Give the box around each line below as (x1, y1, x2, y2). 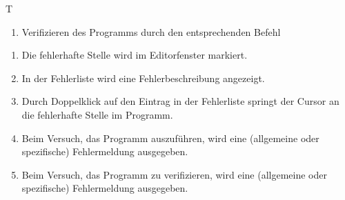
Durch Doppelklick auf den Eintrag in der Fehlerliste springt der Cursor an (21, 94, 339, 108)
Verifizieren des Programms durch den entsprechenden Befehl (21, 24, 281, 39)
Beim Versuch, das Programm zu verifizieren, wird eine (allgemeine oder (21, 167, 327, 181)
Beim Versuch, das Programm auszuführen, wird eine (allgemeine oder (21, 130, 319, 145)
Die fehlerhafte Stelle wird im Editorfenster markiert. (21, 48, 248, 62)
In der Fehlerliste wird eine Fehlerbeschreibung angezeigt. (21, 70, 265, 85)
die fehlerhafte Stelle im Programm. (21, 107, 173, 121)
